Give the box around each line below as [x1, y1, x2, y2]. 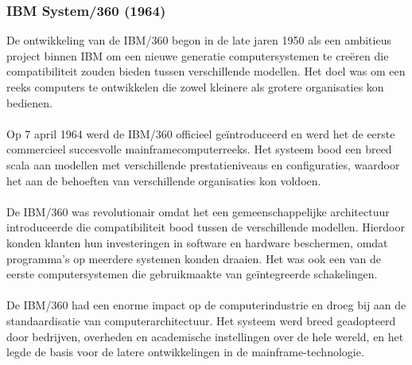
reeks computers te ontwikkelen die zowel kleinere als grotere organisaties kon [6, 79, 384, 95]
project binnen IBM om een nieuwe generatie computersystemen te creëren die [6, 47, 389, 64]
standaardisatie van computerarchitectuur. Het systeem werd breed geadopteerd [6, 312, 396, 328]
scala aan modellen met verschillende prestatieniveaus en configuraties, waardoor [6, 156, 400, 173]
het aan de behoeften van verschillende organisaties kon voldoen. [6, 172, 321, 188]
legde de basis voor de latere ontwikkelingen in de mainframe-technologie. [6, 344, 364, 360]
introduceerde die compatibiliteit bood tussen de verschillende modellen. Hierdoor [6, 219, 405, 235]
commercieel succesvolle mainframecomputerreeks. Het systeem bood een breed [6, 141, 392, 157]
